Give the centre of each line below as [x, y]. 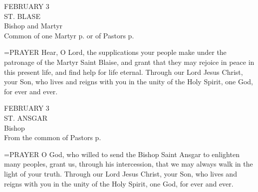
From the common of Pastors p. [53, 137]
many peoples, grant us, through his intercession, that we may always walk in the [129, 164]
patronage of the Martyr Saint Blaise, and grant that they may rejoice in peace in [129, 62]
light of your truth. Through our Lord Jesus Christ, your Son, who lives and [121, 173]
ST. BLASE [22, 16]
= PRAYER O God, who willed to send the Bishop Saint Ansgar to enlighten [122, 154]
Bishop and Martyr [33, 26]
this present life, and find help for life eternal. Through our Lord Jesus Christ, [124, 72]
